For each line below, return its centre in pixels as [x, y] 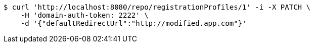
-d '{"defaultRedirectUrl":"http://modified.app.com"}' [133, 23]
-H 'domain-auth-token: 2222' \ [84, 15]
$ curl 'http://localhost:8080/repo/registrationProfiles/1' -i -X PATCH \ [157, 7]
